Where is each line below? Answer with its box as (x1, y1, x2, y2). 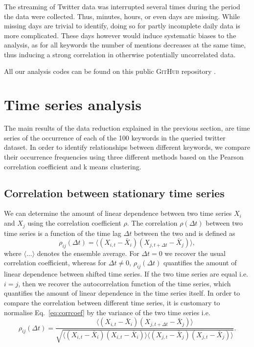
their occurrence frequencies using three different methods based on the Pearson (4, 152, 244, 162)
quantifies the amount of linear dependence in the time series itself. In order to (4, 288, 240, 298)
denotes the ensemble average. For (37, 248, 139, 258)
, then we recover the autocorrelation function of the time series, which (18, 278, 231, 288)
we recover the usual (164, 248, 226, 258)
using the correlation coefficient (27, 218, 121, 228)
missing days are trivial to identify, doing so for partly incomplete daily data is (4, 21, 240, 31)
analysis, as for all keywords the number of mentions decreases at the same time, (4, 40, 246, 50)
